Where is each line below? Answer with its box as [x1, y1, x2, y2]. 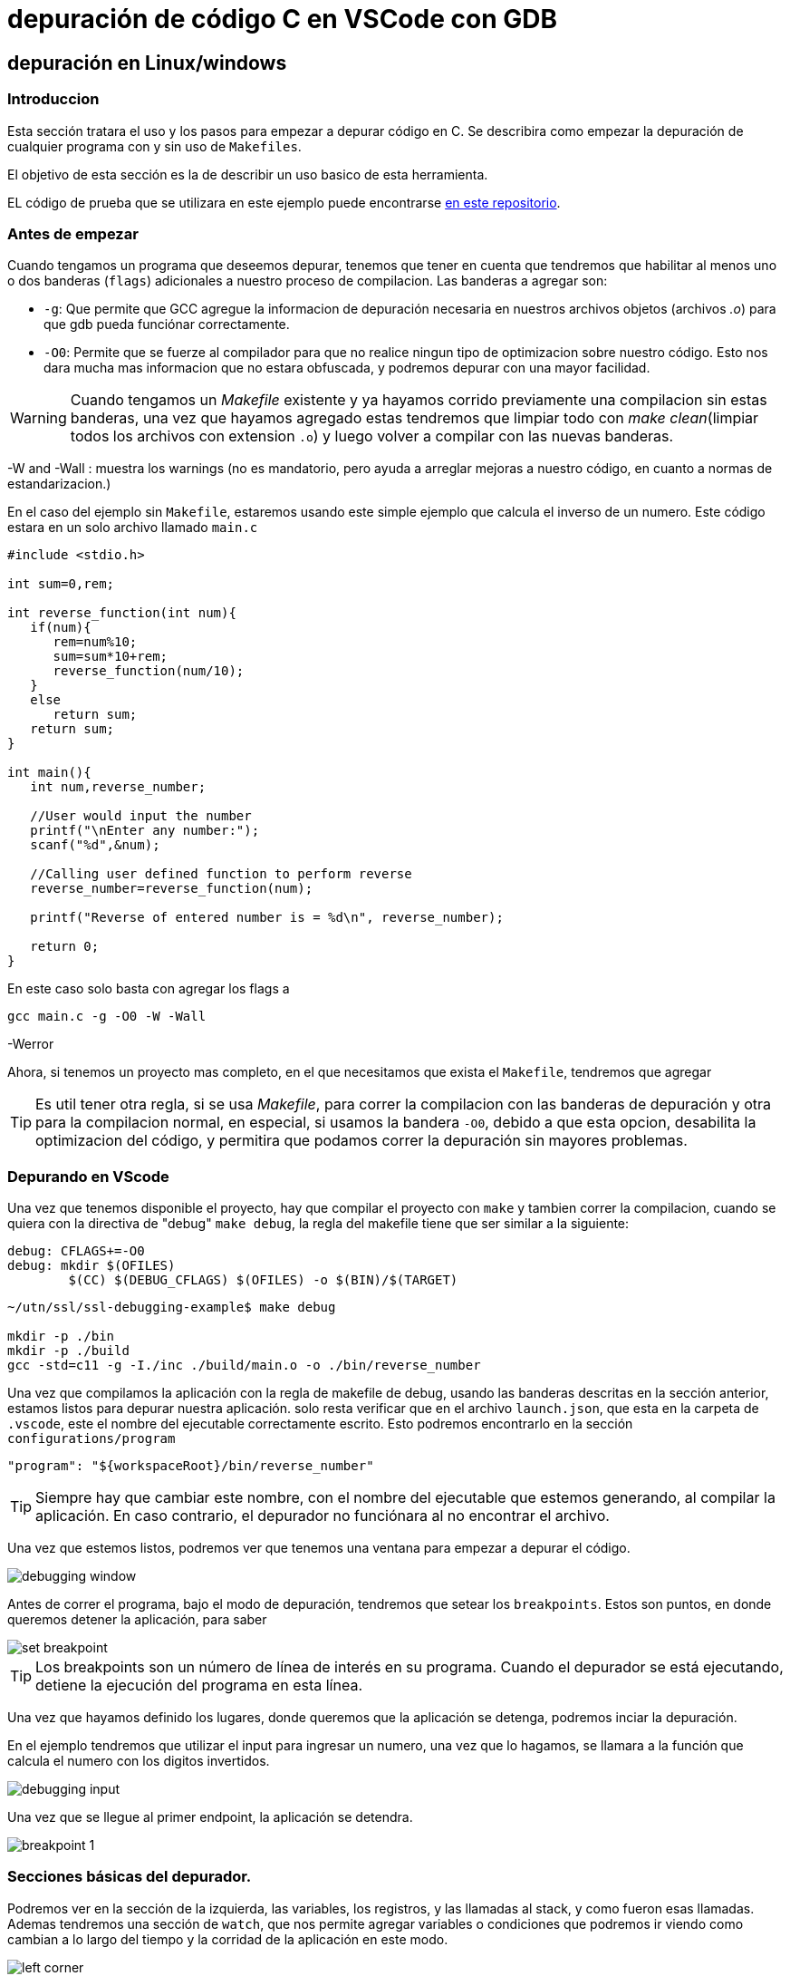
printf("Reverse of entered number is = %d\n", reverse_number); [30, 910, 504, 925]
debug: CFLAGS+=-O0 [7, 1244, 145, 1259]
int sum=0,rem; [7, 576, 115, 592]
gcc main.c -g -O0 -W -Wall [7, 1009, 207, 1024]
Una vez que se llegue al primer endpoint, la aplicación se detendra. [7, 1809, 413, 1826]
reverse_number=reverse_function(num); [30, 881, 313, 896]
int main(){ [7, 765, 92, 780]
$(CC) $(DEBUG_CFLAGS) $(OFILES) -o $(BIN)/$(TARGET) [68, 1273, 458, 1288]
